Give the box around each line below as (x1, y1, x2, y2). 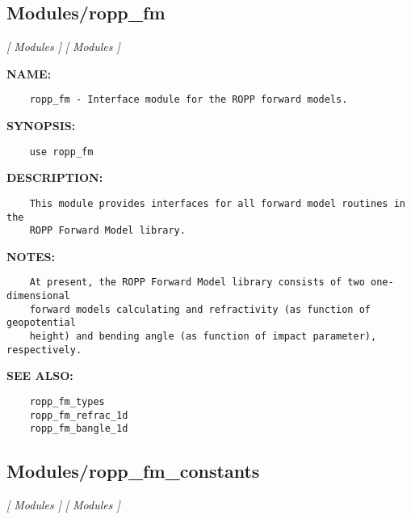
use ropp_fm (29, 146, 94, 158)
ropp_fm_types (29, 395, 105, 407)
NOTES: (6, 247, 55, 264)
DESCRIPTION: (6, 169, 103, 186)
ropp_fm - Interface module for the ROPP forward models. (29, 94, 348, 106)
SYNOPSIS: (6, 117, 76, 134)
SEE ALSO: (6, 367, 73, 384)
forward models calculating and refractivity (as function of (29, 303, 371, 315)
